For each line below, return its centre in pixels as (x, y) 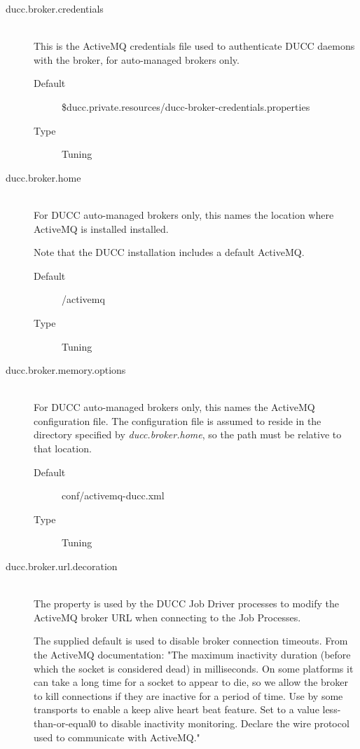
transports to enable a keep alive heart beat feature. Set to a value (176, 709)
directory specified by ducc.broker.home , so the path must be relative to (188, 434)
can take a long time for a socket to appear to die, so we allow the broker (191, 682)
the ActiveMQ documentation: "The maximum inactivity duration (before (192, 654)
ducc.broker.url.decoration (62, 566)
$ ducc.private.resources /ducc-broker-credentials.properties (186, 106)
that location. (63, 448)
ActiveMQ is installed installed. (101, 228)
